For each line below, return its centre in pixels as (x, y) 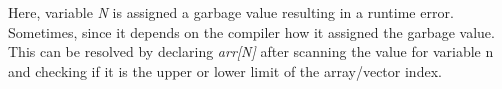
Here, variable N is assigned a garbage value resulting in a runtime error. (231, 12)
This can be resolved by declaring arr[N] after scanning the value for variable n (251, 51)
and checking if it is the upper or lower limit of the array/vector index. (225, 70)
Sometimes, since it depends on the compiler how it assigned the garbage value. (251, 31)
